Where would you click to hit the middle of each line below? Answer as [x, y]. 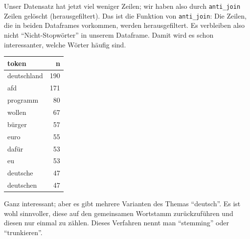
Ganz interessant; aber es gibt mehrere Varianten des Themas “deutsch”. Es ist [122, 204]
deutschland [25, 76]
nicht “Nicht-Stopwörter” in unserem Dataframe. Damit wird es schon [109, 34]
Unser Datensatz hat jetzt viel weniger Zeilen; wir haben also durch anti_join [122, 6]
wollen [17, 112]
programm [23, 100]
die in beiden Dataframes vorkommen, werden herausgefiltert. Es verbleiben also [125, 25]
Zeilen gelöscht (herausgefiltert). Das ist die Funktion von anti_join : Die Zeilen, [125, 15]
